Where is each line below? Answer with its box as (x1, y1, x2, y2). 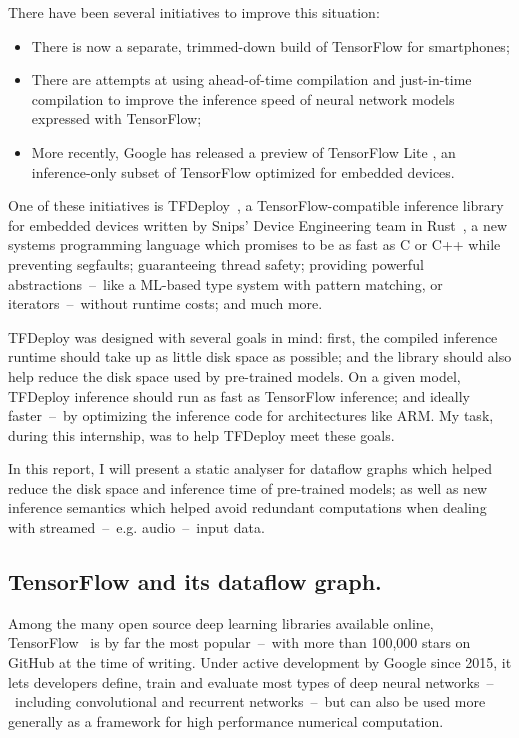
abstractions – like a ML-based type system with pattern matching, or (8, 273, 443, 294)
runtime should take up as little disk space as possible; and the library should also (8, 346, 512, 367)
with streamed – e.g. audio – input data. (8, 517, 265, 538)
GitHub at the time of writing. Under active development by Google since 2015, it (8, 652, 512, 673)
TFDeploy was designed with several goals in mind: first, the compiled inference (8, 326, 498, 347)
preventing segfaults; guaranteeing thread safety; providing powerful (8, 253, 424, 274)
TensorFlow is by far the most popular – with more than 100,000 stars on (8, 632, 471, 653)
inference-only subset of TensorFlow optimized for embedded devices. (31, 161, 455, 182)
